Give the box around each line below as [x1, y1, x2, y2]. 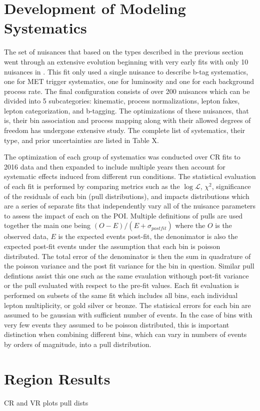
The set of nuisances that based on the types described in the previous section [4, 46, 243, 57]
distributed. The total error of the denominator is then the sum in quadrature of [4, 250, 251, 261]
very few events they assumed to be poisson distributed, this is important [4, 319, 229, 329]
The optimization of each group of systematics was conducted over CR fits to [4, 151, 240, 162]
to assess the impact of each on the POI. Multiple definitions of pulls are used [4, 210, 243, 220]
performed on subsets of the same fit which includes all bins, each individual [4, 289, 238, 300]
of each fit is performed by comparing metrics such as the [4, 181, 180, 191]
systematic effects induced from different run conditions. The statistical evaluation [4, 171, 256, 181]
